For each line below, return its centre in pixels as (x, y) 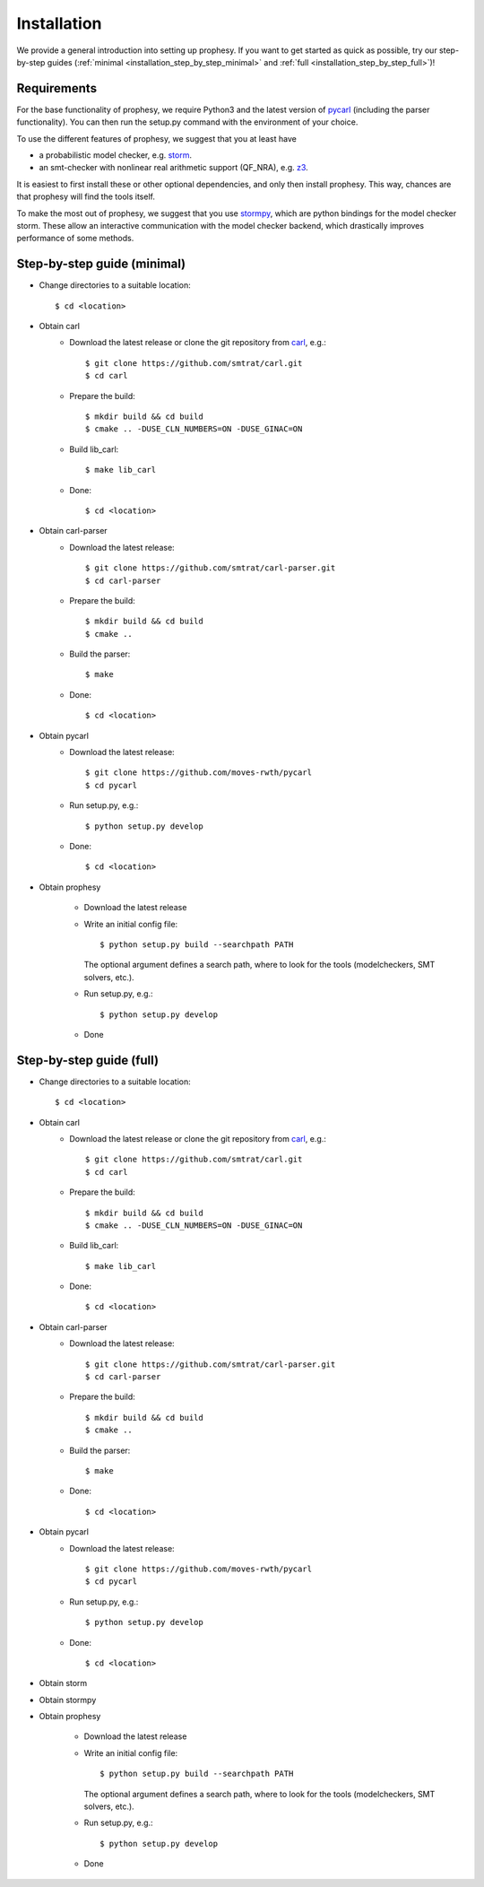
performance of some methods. (75, 239)
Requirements (57, 88)
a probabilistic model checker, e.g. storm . (116, 155)
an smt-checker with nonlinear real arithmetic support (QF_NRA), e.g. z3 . (173, 168)
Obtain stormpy (68, 1700)
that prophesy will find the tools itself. (86, 196)
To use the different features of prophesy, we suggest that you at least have (157, 138)
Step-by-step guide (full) (88, 1060)
